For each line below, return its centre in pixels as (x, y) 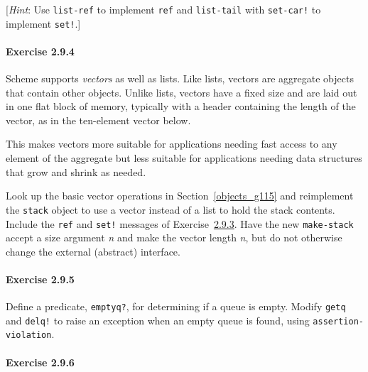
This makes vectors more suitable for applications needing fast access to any (172, 144)
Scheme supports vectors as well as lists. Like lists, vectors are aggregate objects (180, 78)
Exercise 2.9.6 (40, 362)
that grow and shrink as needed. (76, 171)
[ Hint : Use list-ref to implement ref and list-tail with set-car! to (163, 9)
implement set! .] (43, 23)
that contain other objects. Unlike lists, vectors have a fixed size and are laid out (182, 92)
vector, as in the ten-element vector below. (98, 120)
